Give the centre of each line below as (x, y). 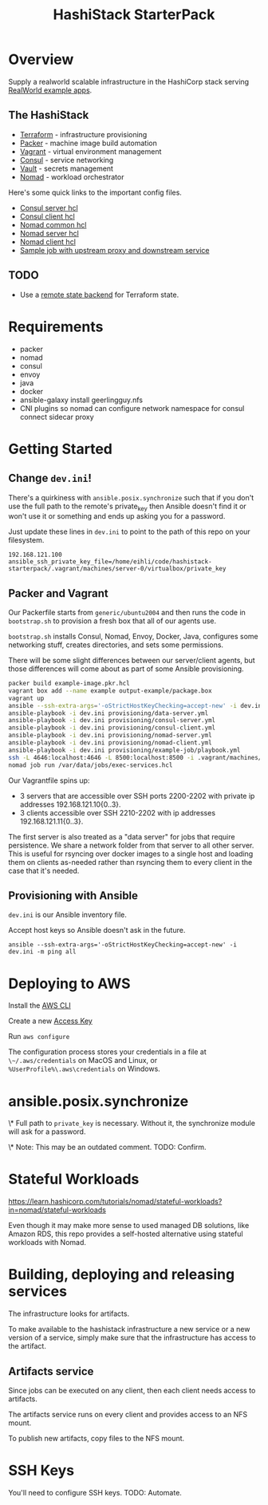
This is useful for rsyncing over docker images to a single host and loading (131, 853)
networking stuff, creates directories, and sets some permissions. (116, 645)
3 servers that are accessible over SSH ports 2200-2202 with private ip (137, 796)
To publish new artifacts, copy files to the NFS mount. (97, 1438)
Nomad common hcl (53, 224)
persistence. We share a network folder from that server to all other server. (131, 845)
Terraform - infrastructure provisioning (83, 134)
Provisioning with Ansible (73, 896)
